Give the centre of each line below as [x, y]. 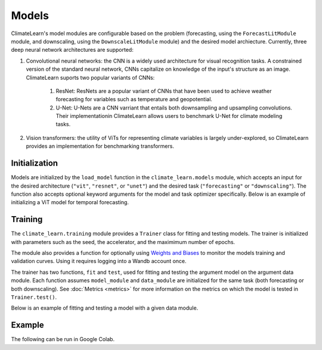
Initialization [35, 163]
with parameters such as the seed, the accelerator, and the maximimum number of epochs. [123, 242]
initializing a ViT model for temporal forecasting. [70, 202]
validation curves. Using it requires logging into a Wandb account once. [99, 261]
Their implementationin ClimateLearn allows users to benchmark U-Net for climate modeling [169, 116]
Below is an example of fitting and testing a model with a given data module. [105, 308]
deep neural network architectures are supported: [72, 50]
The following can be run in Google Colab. [63, 339]
